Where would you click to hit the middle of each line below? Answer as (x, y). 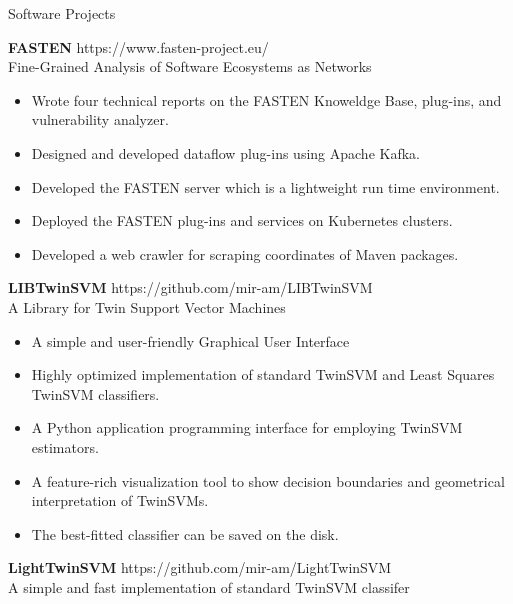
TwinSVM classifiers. (95, 393)
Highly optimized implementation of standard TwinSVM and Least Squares (263, 374)
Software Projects (62, 13)
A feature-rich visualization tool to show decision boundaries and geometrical (268, 480)
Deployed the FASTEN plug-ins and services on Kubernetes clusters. (242, 220)
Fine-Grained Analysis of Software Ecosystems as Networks (190, 66)
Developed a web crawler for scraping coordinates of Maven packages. (245, 253)
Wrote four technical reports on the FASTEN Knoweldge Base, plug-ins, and (266, 99)
